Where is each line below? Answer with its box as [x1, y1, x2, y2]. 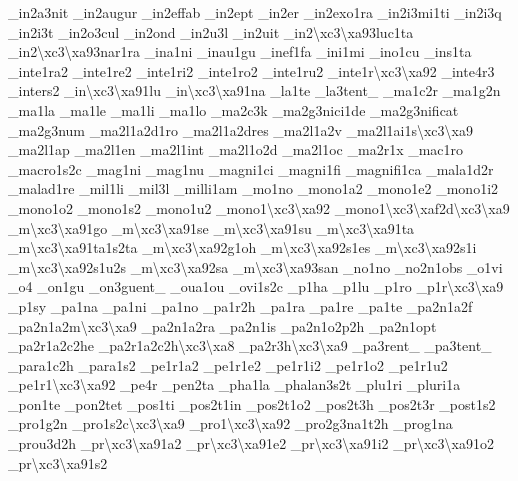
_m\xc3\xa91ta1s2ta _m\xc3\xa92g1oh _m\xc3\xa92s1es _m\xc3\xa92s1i [8, 237, 477, 258]
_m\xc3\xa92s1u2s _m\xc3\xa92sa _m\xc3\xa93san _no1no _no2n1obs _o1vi [8, 256, 503, 277]
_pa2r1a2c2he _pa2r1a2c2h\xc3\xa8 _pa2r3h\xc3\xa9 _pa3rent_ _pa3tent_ [8, 335, 492, 356]
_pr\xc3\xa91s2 [8, 452, 108, 473]
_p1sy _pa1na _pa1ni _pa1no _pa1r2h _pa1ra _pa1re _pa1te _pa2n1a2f [8, 295, 473, 316]
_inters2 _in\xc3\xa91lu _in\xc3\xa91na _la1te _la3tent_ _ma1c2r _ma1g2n [8, 80, 501, 101]
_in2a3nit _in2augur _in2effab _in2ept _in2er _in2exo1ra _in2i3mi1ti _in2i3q [8, 2, 502, 22]
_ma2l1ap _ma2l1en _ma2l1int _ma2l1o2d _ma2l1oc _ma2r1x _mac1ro [8, 139, 464, 160]
